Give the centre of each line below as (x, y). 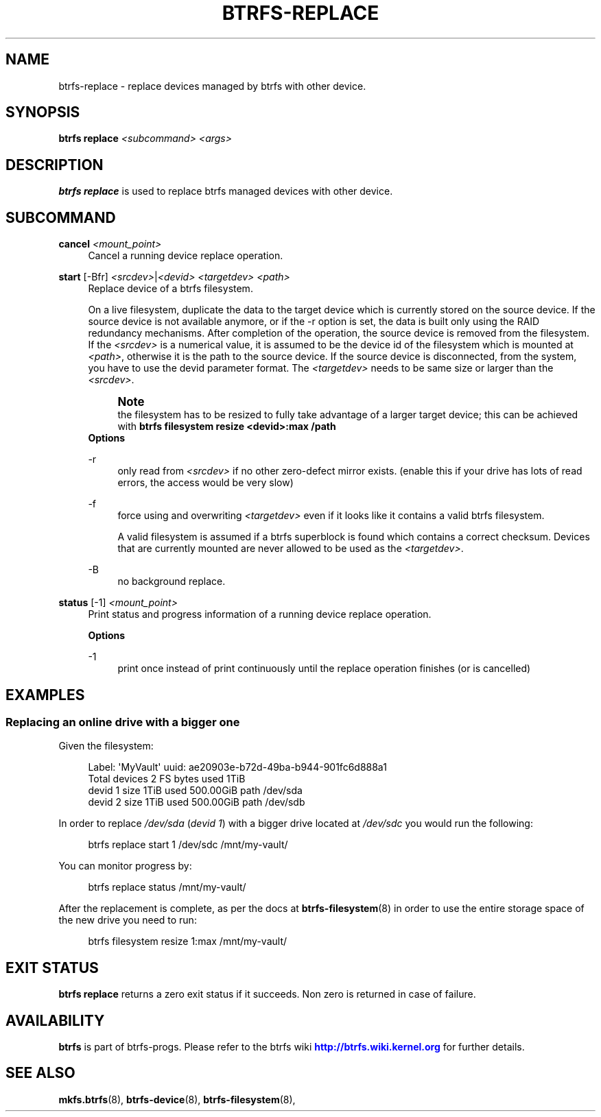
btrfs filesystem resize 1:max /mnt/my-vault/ (188, 941)
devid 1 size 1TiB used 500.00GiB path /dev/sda (195, 791)
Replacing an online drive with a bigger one (123, 722)
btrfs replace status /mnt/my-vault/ (167, 887)
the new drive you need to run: (128, 920)
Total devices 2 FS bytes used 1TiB (167, 779)
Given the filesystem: (106, 746)
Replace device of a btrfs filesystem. (170, 289)
